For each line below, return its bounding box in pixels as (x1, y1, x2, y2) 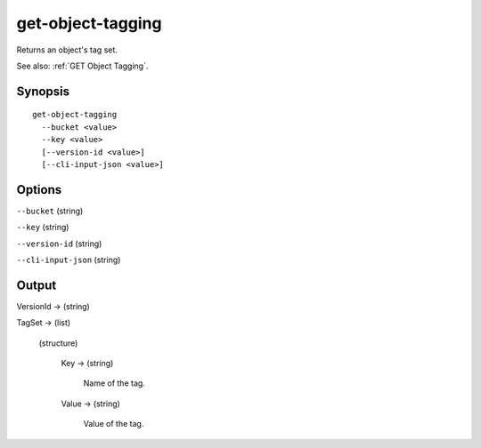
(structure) (38, 338, 78, 348)
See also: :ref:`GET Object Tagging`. (16, 60, 149, 71)
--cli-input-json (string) (16, 254, 121, 265)
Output (16, 277, 57, 292)
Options (16, 182, 62, 197)
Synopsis (16, 84, 70, 99)
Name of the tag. (83, 378, 146, 388)
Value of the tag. (83, 419, 144, 429)
